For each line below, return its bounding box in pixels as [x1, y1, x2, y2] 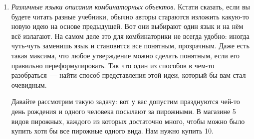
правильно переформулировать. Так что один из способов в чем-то [11, 60, 215, 70]
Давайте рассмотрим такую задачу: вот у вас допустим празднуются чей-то [11, 96, 240, 107]
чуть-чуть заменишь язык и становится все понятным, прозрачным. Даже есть [11, 40, 250, 51]
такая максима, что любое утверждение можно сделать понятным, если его [11, 50, 240, 60]
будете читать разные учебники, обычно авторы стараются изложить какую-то [11, 11, 249, 21]
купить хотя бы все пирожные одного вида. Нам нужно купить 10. [11, 126, 214, 136]
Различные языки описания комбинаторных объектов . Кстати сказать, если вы [11, 1, 250, 11]
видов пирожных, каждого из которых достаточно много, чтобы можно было [11, 116, 245, 126]
